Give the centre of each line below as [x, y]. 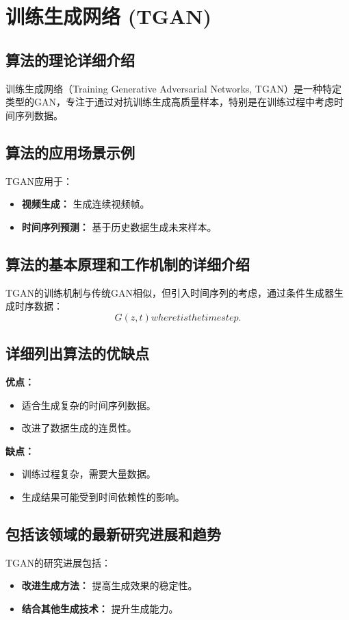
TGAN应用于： [39, 181]
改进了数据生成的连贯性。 [79, 428]
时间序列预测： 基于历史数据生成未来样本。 [119, 226]
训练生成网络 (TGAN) [109, 16]
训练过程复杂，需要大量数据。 [89, 474]
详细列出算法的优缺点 [77, 353]
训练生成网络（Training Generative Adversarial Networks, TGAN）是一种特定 [173, 88]
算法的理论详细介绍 [70, 59]
